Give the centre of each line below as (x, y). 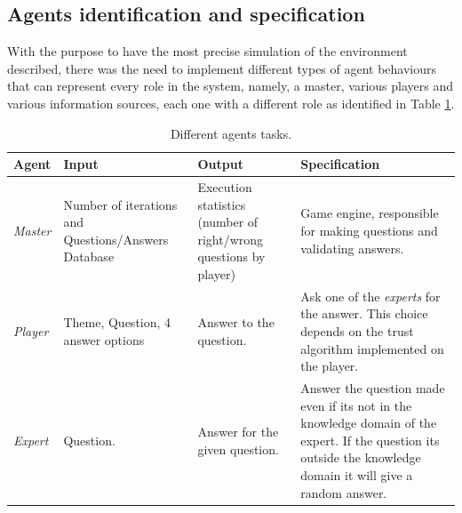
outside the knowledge (361, 457)
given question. (238, 449)
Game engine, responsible (370, 213)
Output (220, 164)
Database (89, 256)
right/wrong (231, 239)
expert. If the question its (370, 440)
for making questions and (369, 230)
